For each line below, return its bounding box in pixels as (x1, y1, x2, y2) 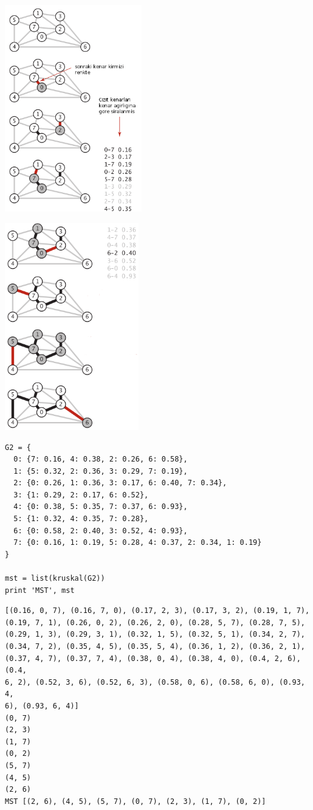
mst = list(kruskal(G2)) (5, 574, 105, 583)
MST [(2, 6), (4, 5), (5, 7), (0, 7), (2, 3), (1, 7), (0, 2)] (5, 797, 266, 806)
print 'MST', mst (5, 586, 75, 595)
